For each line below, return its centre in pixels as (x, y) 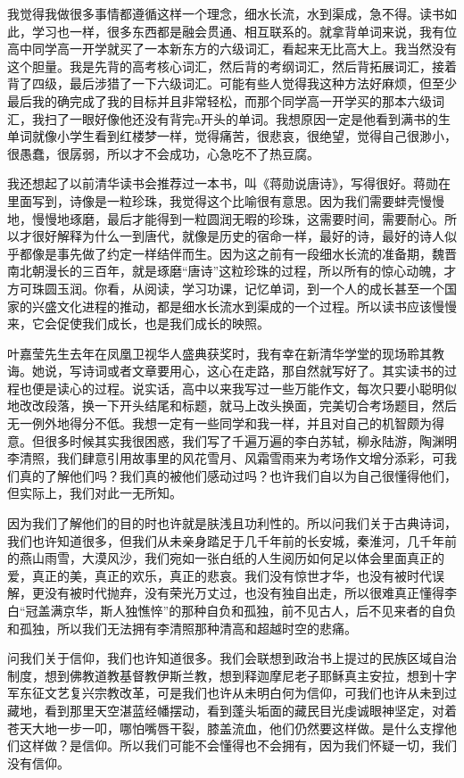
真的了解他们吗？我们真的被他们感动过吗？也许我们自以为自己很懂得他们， (238, 475)
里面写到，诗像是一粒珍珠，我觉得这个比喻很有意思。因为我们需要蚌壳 (213, 200)
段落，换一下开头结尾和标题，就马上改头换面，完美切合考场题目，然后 (250, 406)
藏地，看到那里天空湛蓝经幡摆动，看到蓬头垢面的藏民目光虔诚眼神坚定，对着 (232, 710)
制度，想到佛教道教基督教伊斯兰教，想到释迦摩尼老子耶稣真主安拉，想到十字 (232, 675)
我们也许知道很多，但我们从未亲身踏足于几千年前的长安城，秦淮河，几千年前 (232, 540)
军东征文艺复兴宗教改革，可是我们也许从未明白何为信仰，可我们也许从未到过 (232, 693)
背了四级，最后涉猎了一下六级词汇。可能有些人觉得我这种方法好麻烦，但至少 (232, 83)
